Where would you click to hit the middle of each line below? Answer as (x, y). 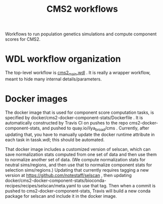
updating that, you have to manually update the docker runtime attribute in (80, 134)
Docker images (36, 99)
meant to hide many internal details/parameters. (53, 79)
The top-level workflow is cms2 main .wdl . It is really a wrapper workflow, (78, 73)
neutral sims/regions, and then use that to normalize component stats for (79, 165)
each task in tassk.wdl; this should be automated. (55, 140)
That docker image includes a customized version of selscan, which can (78, 149)
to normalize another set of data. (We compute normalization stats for (75, 159)
